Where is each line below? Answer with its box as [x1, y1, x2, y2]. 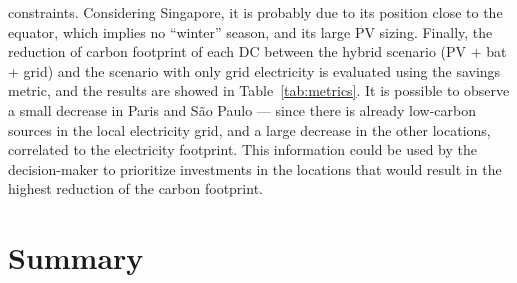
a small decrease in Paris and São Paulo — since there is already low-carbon [8, 99, 476, 120]
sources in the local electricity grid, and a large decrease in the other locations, [8, 119, 491, 140]
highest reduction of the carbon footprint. [8, 178, 263, 199]
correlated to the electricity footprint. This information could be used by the [8, 139, 477, 160]
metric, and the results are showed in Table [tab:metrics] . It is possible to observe [8, 80, 510, 101]
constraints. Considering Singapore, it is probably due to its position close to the [8, 2, 503, 22]
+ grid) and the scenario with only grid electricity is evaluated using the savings [8, 60, 501, 81]
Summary [8, 237, 144, 278]
